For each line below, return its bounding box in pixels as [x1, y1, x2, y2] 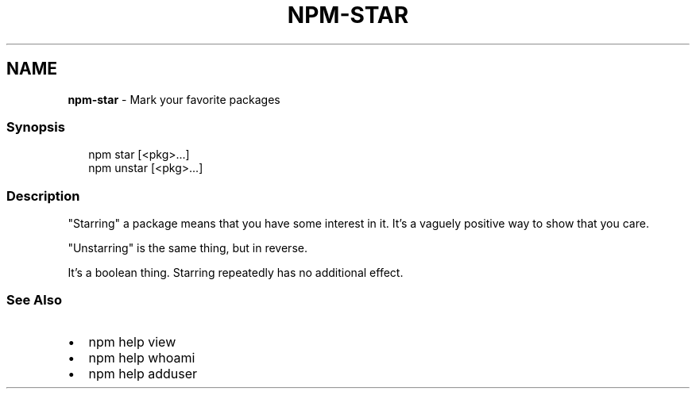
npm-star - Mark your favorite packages [68, 92, 280, 106]
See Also [6, 292, 62, 309]
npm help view [88, 333, 176, 350]
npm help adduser [88, 365, 198, 382]
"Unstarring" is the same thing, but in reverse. [68, 241, 307, 255]
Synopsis [6, 118, 65, 135]
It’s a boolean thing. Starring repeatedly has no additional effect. [68, 266, 404, 280]
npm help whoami [88, 349, 195, 366]
